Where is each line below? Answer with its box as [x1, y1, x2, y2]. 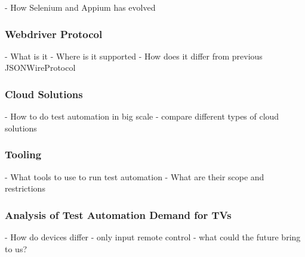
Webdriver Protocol [5, 26, 103, 41]
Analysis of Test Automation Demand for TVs [5, 207, 232, 222]
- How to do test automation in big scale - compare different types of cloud [5, 110, 279, 123]
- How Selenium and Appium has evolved [5, 1, 156, 13]
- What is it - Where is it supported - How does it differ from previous [5, 49, 263, 62]
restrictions [5, 182, 45, 195]
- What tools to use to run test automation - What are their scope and [5, 170, 264, 183]
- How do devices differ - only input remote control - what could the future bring [5, 231, 301, 243]
